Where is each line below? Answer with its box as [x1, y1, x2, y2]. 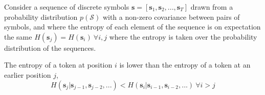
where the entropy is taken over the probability [109, 31, 257, 42]
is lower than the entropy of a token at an [119, 59, 251, 70]
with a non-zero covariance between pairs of [102, 11, 240, 22]
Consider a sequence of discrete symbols [4, 2, 129, 12]
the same [4, 31, 32, 42]
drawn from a [190, 2, 233, 12]
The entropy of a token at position [4, 59, 113, 70]
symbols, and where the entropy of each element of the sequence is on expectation [4, 21, 261, 32]
